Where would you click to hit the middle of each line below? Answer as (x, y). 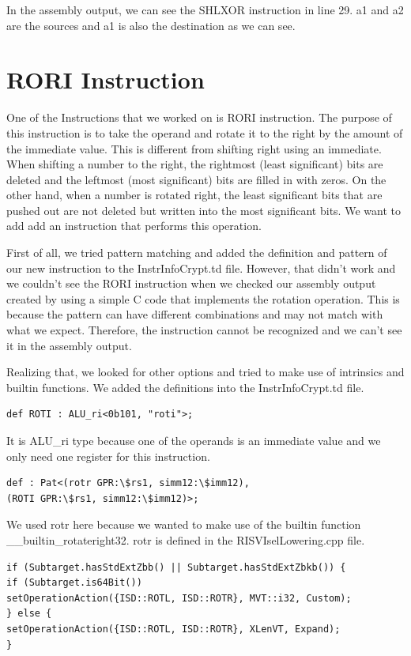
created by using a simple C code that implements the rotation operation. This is (203, 298)
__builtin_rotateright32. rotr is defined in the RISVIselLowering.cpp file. (186, 539)
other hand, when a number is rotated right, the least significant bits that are (194, 195)
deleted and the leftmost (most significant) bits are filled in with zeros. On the (196, 179)
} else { (29, 614)
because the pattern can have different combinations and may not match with (195, 314)
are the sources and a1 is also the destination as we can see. (151, 25)
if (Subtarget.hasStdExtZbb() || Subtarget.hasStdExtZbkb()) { (176, 567)
